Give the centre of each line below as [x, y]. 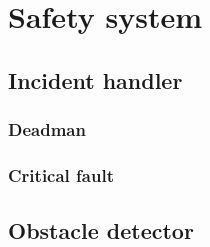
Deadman [47, 129]
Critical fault [61, 174]
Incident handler [95, 79]
